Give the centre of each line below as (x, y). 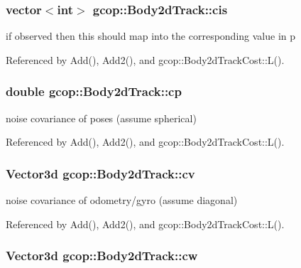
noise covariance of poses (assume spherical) (101, 118)
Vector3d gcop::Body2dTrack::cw (102, 256)
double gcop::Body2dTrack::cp (94, 91)
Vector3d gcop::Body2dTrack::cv (100, 173)
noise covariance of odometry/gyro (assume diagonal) (122, 200)
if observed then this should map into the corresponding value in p (151, 36)
